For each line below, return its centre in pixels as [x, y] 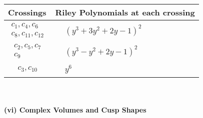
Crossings [27, 12]
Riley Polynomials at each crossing [125, 12]
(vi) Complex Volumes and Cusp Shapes [75, 110]
